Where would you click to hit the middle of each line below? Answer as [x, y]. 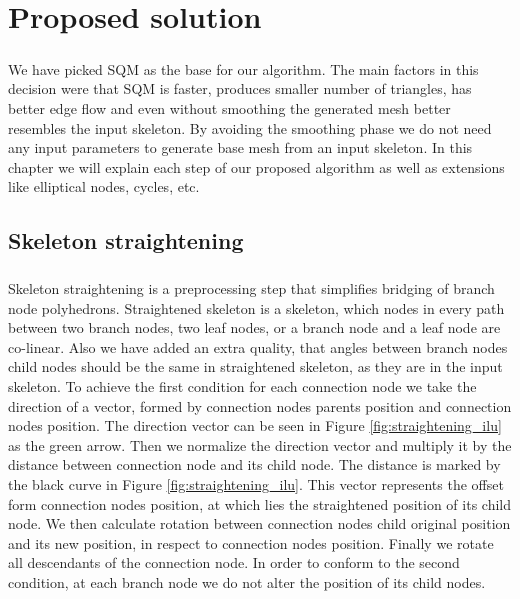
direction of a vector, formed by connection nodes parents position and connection [260, 405]
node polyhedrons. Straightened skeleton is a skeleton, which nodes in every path [256, 307]
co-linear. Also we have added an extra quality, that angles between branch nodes [258, 346]
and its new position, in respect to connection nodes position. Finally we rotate [251, 542]
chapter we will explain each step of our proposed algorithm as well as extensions [256, 166]
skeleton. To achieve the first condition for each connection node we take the [242, 386]
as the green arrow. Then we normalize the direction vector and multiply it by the [260, 444]
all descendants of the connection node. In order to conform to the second [234, 562]
